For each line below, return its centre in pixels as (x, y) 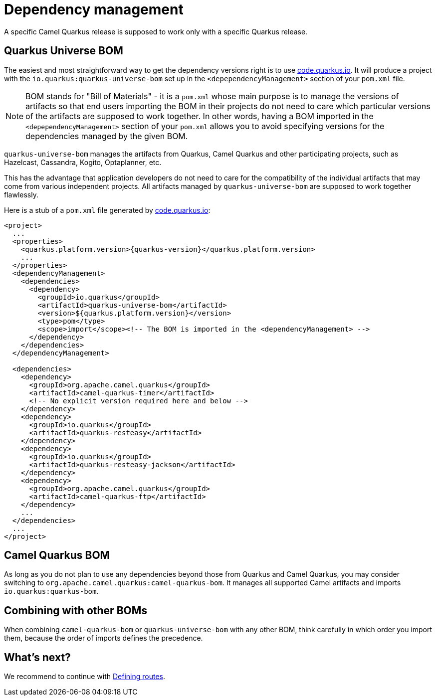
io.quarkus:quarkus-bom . (51, 591)
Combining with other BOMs (76, 610)
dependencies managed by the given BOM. (107, 136)
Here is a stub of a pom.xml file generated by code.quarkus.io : (107, 210)
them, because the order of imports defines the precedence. (104, 638)
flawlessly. (21, 194)
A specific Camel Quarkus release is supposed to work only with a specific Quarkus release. (156, 31)
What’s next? (37, 657)
